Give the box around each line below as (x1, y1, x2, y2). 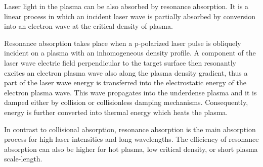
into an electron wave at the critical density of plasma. (4, 21, 173, 31)
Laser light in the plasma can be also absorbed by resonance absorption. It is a (4, 1, 249, 11)
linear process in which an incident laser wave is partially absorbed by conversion (4, 11, 255, 21)
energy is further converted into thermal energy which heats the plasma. (4, 106, 228, 117)
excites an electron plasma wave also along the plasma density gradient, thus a (4, 67, 248, 78)
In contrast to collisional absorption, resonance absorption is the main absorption (4, 124, 256, 134)
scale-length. (4, 153, 42, 164)
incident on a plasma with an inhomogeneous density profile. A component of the (4, 47, 256, 58)
